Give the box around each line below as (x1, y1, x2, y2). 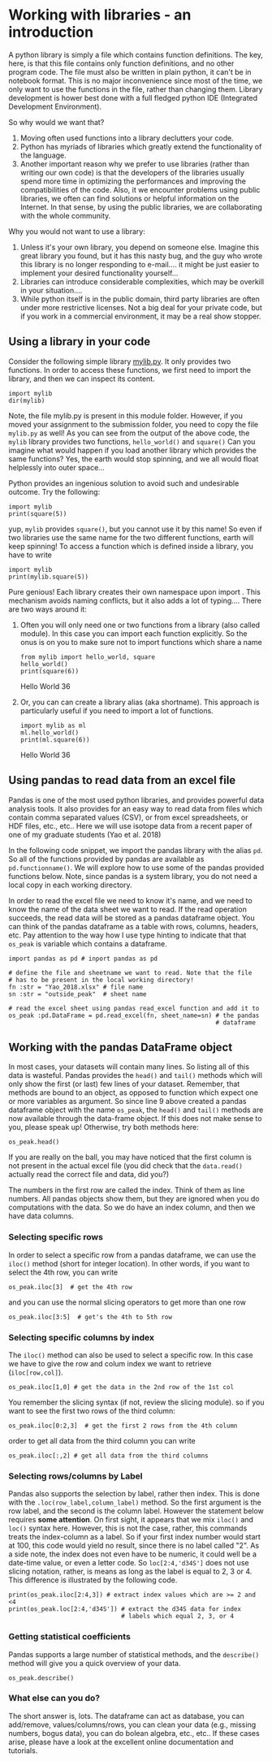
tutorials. (8, 1745, 38, 1756)
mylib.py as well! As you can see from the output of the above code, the (8, 428, 250, 438)
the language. (19, 150, 67, 160)
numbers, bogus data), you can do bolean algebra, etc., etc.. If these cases (8, 1728, 260, 1738)
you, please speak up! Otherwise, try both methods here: (8, 1123, 199, 1132)
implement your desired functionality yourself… (19, 268, 179, 278)
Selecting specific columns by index (8, 1331, 154, 1343)
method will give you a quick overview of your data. (8, 1658, 181, 1668)
